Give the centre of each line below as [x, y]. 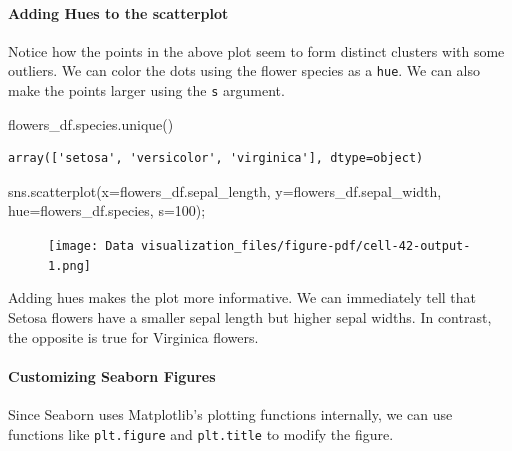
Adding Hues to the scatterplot [118, 12]
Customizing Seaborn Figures [112, 375]
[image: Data [91, 246]
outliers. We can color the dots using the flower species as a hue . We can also [244, 70]
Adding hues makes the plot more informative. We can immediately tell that [242, 297]
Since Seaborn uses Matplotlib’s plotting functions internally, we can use [230, 413]
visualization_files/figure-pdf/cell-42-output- [306, 246]
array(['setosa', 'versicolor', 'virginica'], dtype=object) [216, 158]
